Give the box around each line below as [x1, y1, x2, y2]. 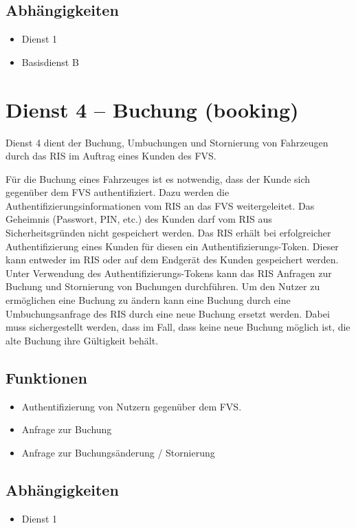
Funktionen [5, 366, 87, 388]
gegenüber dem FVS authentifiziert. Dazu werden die [5, 185, 230, 199]
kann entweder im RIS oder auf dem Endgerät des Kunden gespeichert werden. [5, 252, 339, 267]
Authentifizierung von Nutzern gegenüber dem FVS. [21, 399, 242, 413]
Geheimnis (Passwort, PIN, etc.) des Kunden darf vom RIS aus [5, 212, 272, 226]
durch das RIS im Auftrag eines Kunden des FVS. [5, 148, 216, 163]
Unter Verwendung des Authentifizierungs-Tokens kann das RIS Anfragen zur [5, 265, 332, 280]
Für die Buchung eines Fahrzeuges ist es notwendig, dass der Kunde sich [5, 171, 311, 186]
